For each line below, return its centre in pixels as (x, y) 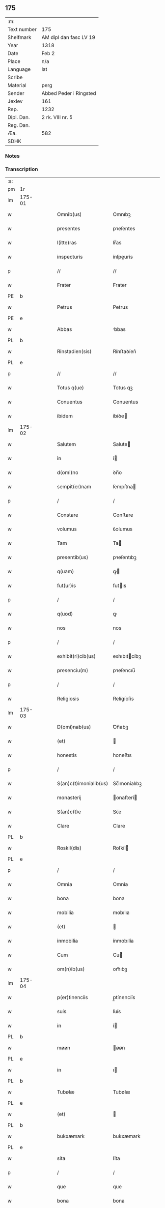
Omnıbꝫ (122, 214)
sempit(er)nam (74, 487)
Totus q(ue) (71, 388)
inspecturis (70, 257)
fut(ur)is (67, 586)
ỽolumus (123, 529)
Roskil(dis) (69, 848)
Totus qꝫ (123, 388)
